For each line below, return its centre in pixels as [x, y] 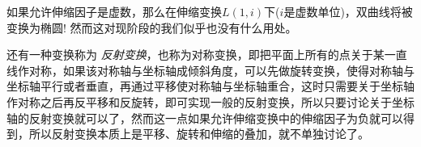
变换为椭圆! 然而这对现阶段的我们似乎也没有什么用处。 [152, 27]
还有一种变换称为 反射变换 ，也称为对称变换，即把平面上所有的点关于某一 [201, 55]
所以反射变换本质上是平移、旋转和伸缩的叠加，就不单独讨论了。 [199, 134]
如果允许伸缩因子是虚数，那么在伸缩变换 [114, 11]
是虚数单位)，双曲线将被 [348, 11]
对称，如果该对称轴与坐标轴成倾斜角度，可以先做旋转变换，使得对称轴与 [221, 70]
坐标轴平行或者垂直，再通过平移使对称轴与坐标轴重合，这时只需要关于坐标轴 [210, 86]
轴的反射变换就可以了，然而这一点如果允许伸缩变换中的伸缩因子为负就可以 [205, 118]
